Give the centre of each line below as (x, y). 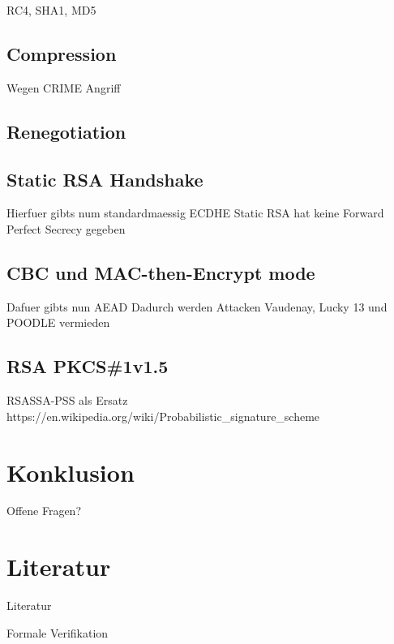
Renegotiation (66, 131)
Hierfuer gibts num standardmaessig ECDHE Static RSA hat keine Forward (195, 213)
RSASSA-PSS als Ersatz (67, 400)
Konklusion (71, 472)
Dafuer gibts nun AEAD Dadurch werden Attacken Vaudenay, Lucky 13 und (197, 306)
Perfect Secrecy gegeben (66, 228)
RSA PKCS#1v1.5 (88, 366)
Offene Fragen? (44, 511)
